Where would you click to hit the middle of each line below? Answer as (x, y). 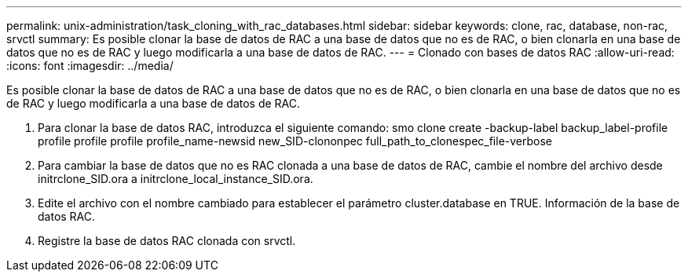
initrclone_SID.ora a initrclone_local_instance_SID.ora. (176, 179)
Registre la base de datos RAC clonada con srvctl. (167, 241)
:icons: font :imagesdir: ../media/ (90, 66)
